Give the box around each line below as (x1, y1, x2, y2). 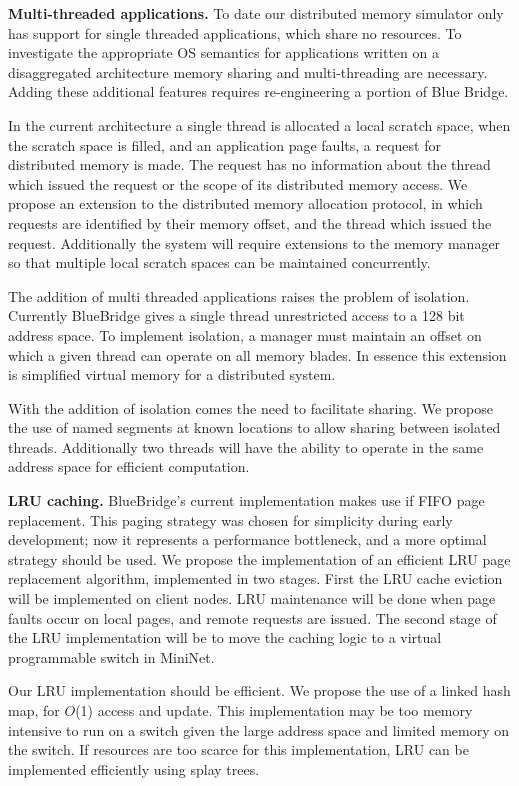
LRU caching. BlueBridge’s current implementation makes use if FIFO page (8, 490, 485, 511)
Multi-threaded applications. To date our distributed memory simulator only (8, 3, 504, 23)
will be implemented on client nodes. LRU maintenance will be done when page (8, 588, 496, 609)
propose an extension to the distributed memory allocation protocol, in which (8, 193, 483, 214)
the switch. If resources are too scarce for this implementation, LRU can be (8, 739, 469, 760)
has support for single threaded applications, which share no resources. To (8, 22, 462, 43)
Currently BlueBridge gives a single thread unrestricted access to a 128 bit (8, 305, 465, 326)
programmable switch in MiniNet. (8, 646, 215, 667)
